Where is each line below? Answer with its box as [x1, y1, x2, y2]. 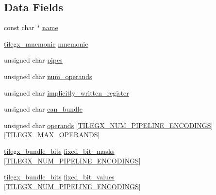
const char [4, 22, 34, 32]
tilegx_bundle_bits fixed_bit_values [4, 172, 115, 182]
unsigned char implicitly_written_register [4, 87, 129, 97]
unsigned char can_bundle [4, 104, 83, 114]
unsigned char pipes [4, 55, 63, 65]
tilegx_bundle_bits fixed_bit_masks [4, 146, 115, 156]
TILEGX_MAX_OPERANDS [5, 130, 98, 140]
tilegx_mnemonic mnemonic [4, 38, 88, 49]
